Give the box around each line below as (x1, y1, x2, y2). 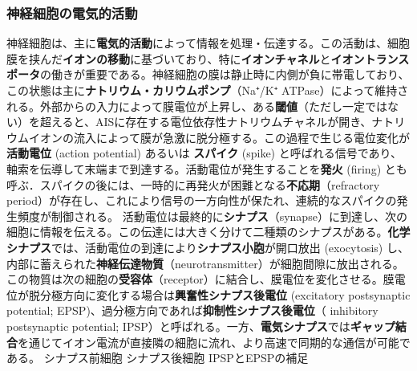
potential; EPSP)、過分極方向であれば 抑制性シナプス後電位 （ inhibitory (6, 302, 379, 319)
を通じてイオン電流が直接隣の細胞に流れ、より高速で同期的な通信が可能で (18, 333, 411, 350)
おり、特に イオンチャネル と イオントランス (185, 50, 410, 67)
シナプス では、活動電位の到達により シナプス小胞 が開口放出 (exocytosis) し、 (6, 238, 409, 255)
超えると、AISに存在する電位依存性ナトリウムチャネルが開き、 (39, 113, 372, 130)
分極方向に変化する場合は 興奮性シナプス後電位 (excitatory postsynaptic (39, 286, 411, 303)
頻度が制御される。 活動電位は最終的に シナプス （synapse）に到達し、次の (17, 207, 407, 224)
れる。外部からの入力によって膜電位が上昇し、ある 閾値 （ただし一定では (6, 97, 387, 114)
